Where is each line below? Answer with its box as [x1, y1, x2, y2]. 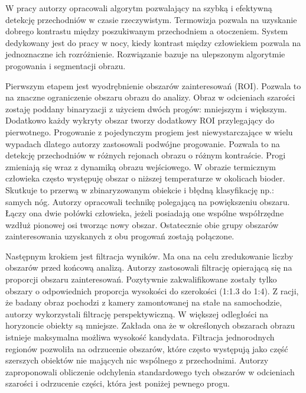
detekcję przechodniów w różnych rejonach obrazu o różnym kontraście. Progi [5, 149, 286, 161]
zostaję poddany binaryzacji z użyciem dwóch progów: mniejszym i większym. [5, 102, 287, 115]
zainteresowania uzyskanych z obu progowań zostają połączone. [5, 230, 235, 242]
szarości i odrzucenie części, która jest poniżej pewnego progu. [5, 377, 230, 389]
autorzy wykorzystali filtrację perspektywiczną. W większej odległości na [5, 307, 268, 320]
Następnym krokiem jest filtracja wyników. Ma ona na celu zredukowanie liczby [5, 249, 294, 262]
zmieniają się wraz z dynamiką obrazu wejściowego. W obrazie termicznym [5, 160, 276, 173]
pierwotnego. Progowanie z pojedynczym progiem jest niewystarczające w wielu [5, 125, 293, 138]
